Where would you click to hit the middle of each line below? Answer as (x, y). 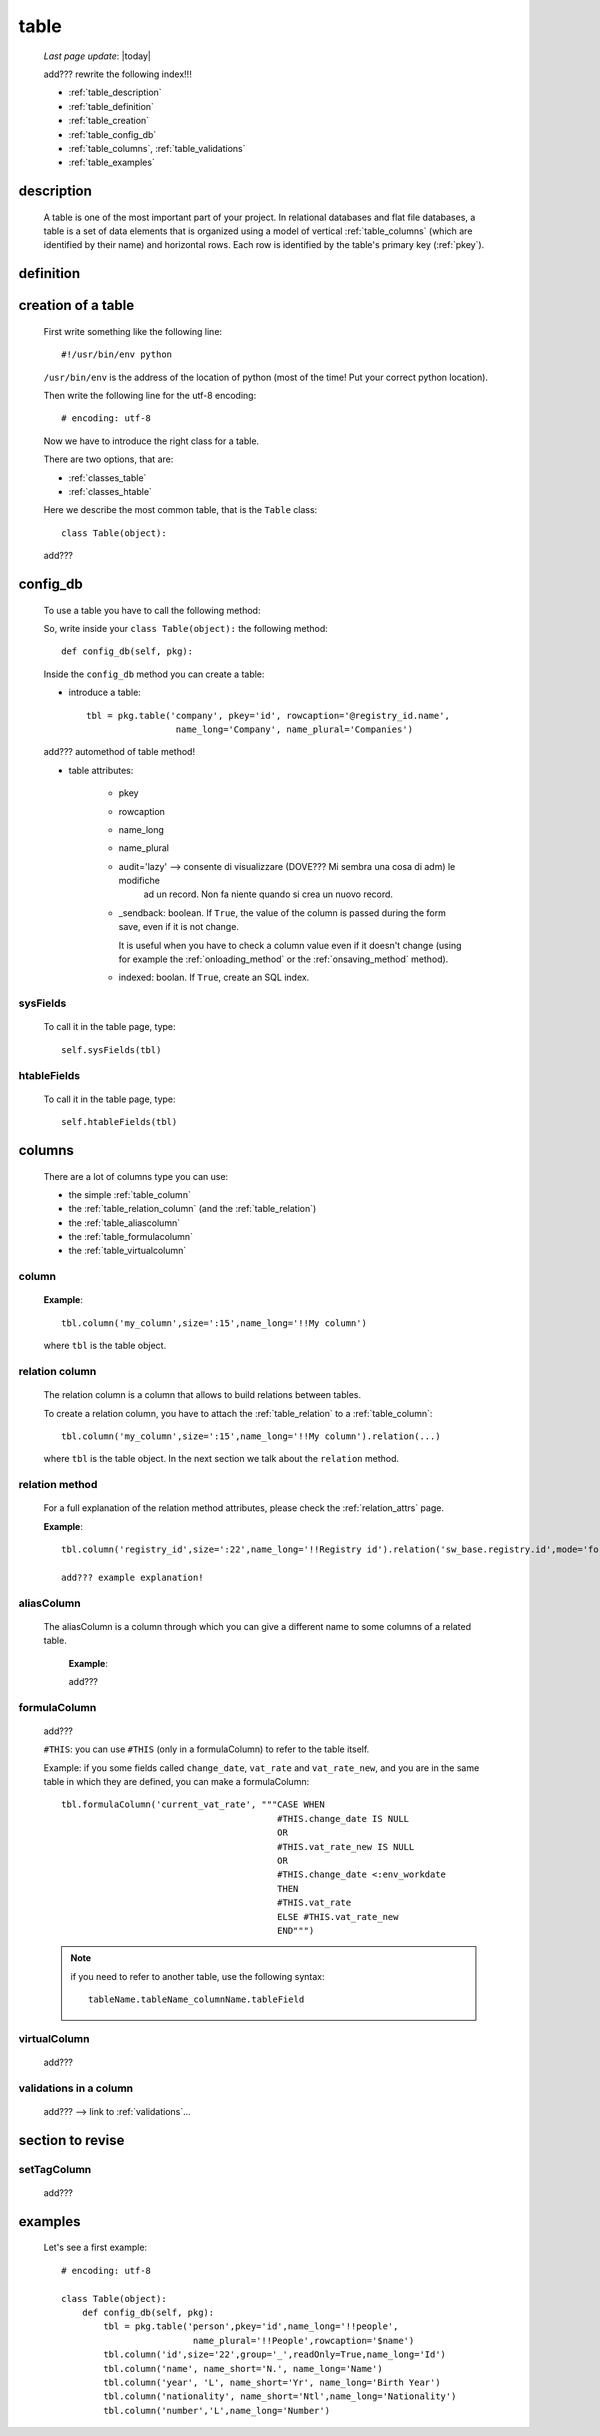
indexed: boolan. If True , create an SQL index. (214, 977)
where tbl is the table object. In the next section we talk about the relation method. (221, 1459)
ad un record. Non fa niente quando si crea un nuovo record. (268, 894)
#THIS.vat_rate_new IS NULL (345, 1846)
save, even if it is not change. (179, 927)
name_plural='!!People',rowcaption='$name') (303, 2340)
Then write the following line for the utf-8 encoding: (150, 396)
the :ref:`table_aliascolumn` (124, 1222)
